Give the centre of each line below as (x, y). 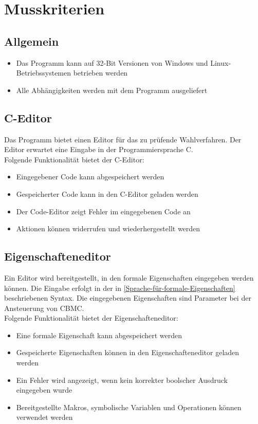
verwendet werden (44, 417)
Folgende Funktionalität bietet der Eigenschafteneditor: (91, 318)
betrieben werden (100, 73)
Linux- (221, 62)
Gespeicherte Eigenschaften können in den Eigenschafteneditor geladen (128, 352)
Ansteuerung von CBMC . (44, 308)
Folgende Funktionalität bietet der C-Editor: (74, 159)
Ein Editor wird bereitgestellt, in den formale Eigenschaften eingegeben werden (129, 277)
